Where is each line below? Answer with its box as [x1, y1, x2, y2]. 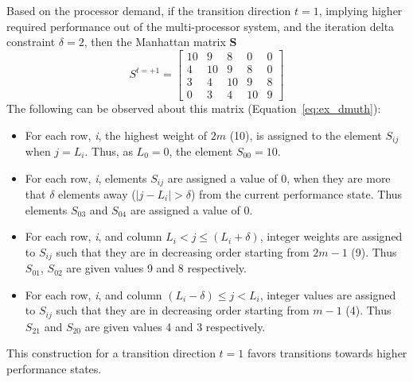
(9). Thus [351, 243, 397, 260]
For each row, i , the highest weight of [25, 126, 208, 143]
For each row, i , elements [25, 169, 147, 186]
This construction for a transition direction [6, 345, 216, 361]
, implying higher [318, 2, 403, 18]
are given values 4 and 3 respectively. [84, 318, 266, 334]
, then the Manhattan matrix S [84, 33, 237, 50]
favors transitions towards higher [247, 345, 407, 361]
